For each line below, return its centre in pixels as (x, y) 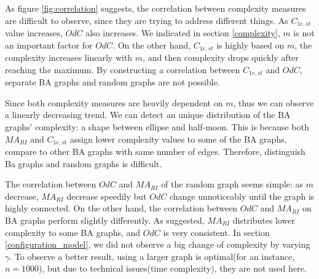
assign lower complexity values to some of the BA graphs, (179, 139)
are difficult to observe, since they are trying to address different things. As (147, 20)
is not (304, 33)
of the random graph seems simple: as (232, 184)
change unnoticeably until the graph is (242, 196)
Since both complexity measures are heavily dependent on (114, 102)
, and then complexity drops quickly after (221, 57)
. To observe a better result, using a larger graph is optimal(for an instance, (152, 256)
